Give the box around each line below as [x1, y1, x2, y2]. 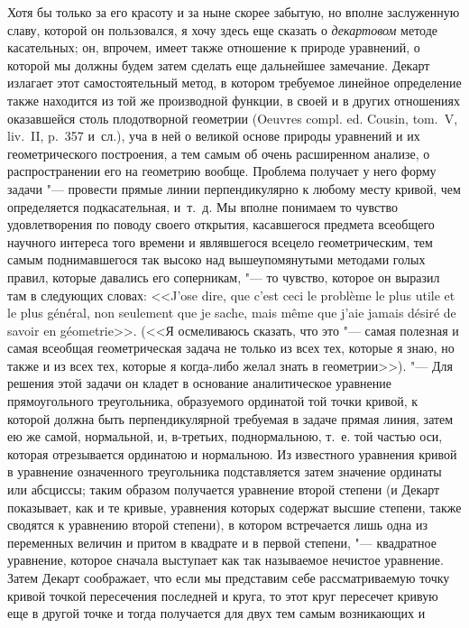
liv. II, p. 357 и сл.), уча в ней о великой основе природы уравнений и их [7, 126, 420, 145]
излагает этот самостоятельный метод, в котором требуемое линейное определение [7, 73, 462, 92]
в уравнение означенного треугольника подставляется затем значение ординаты [7, 462, 442, 481]
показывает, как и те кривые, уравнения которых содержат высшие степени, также [7, 497, 462, 516]
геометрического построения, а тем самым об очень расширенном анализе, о [7, 143, 430, 162]
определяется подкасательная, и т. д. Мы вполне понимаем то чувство [7, 197, 398, 216]
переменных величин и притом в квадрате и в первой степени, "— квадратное [7, 532, 437, 551]
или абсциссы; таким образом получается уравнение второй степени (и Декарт [7, 480, 440, 499]
